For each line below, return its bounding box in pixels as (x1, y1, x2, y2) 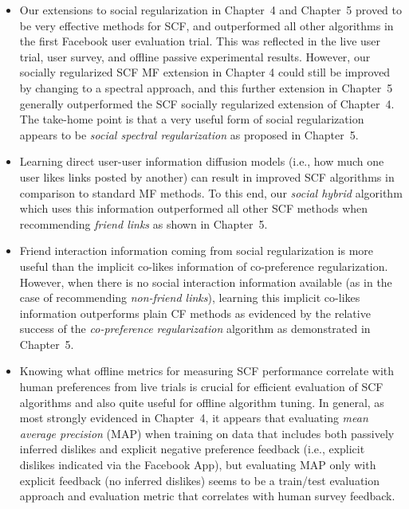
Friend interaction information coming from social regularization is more (19, 242, 374, 259)
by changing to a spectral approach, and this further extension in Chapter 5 (19, 79, 393, 96)
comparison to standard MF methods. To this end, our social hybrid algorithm (19, 184, 403, 201)
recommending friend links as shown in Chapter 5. (19, 215, 268, 232)
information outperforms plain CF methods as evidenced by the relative (19, 304, 371, 321)
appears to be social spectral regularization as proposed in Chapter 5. (19, 126, 359, 143)
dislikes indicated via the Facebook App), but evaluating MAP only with (19, 456, 376, 473)
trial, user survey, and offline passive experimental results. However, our (19, 48, 371, 65)
